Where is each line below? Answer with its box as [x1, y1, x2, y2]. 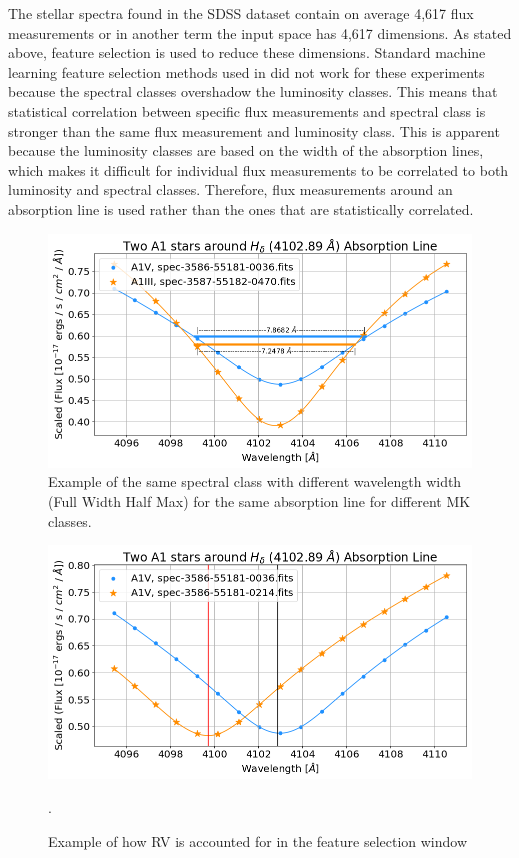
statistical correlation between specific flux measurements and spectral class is [8, 100, 486, 121]
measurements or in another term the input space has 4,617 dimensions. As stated [8, 22, 512, 43]
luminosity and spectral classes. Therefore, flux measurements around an [8, 179, 453, 200]
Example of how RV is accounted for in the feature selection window [48, 830, 468, 851]
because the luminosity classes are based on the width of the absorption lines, [8, 140, 484, 161]
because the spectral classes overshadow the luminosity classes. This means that [8, 81, 498, 102]
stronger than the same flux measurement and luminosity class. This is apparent [8, 120, 500, 141]
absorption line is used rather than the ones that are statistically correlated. [8, 198, 474, 219]
